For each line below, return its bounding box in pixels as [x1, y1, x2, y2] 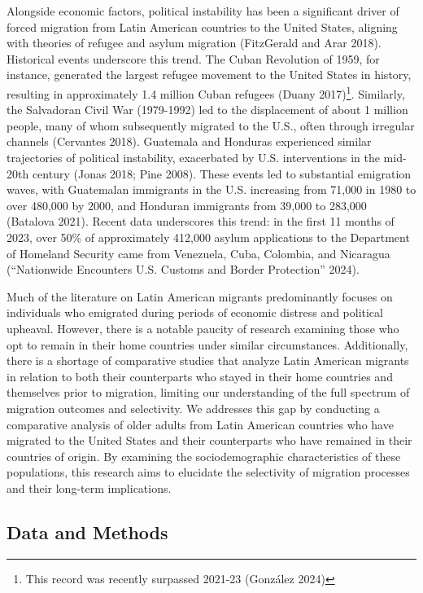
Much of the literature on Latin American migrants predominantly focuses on [7, 288, 393, 305]
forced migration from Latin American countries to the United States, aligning [7, 18, 398, 35]
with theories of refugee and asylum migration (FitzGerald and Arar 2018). [7, 34, 382, 51]
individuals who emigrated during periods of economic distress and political [7, 304, 383, 321]
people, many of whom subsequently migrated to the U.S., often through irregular [7, 116, 415, 134]
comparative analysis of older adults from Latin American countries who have [7, 415, 394, 433]
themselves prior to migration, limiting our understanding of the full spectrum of [7, 384, 410, 401]
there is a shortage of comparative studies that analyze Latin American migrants [7, 352, 409, 369]
